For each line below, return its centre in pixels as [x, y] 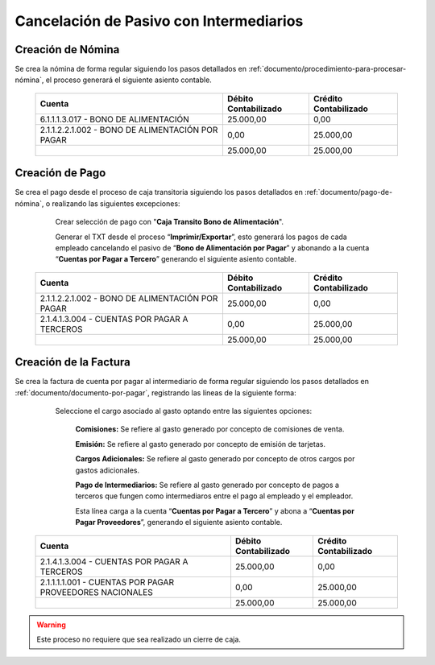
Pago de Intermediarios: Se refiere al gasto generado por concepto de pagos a [207, 485]
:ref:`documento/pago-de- [349, 192]
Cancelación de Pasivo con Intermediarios [159, 21]
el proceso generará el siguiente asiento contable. [129, 80]
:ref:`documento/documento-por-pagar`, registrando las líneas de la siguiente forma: [156, 392]
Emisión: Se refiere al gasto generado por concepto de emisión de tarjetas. [201, 444]
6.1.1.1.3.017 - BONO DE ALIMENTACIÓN [114, 119]
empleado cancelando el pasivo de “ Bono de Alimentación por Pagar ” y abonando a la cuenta [212, 248]
